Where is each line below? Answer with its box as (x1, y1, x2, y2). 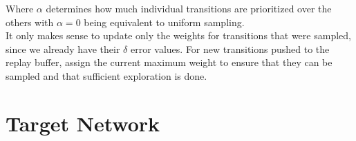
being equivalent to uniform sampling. (84, 14, 245, 29)
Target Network (6, 109, 160, 137)
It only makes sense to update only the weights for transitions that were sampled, (6, 28, 351, 43)
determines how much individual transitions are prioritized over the (46, 1, 332, 15)
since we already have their (6, 41, 120, 56)
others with (6, 14, 54, 29)
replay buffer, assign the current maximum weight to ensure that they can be (6, 55, 332, 69)
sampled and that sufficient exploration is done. (6, 68, 207, 83)
